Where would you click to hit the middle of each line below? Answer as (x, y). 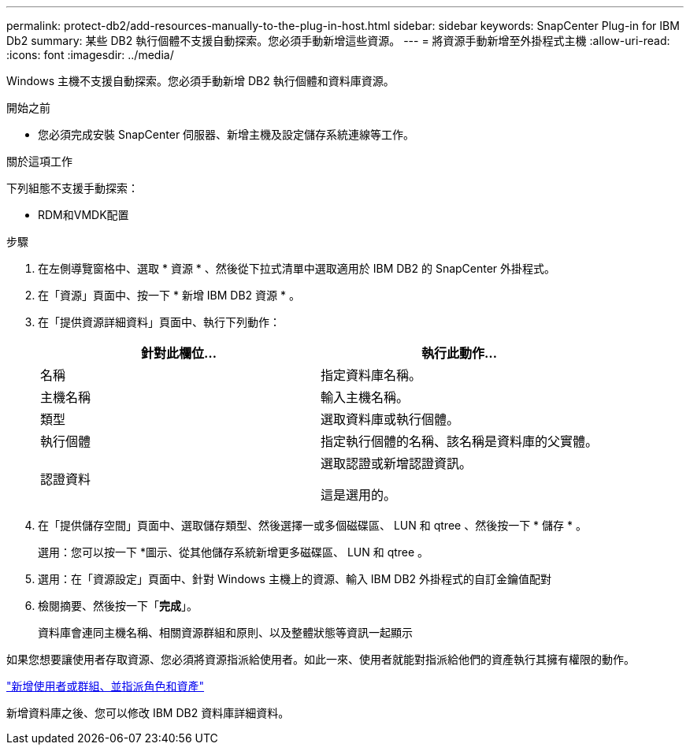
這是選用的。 (359, 495)
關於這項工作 (39, 161)
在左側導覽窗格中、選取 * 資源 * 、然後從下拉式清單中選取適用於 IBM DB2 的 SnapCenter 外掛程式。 (297, 268)
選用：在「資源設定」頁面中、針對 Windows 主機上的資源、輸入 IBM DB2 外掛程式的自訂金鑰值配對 (295, 579)
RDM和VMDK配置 (83, 215)
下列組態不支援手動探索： (72, 188)
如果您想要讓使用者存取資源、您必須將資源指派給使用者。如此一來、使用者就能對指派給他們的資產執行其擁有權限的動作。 (321, 659)
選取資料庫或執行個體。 (390, 419)
